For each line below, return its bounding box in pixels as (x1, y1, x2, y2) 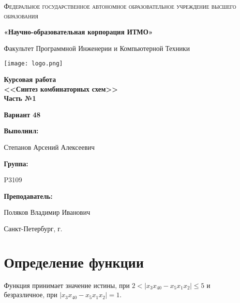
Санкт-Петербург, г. (4, 223, 62, 233)
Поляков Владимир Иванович (4, 207, 90, 217)
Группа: (4, 158, 29, 168)
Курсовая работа (4, 74, 56, 84)
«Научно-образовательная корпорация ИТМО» (4, 27, 153, 37)
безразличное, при (4, 289, 58, 300)
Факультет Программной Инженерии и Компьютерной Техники (4, 43, 190, 53)
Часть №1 (4, 93, 36, 103)
